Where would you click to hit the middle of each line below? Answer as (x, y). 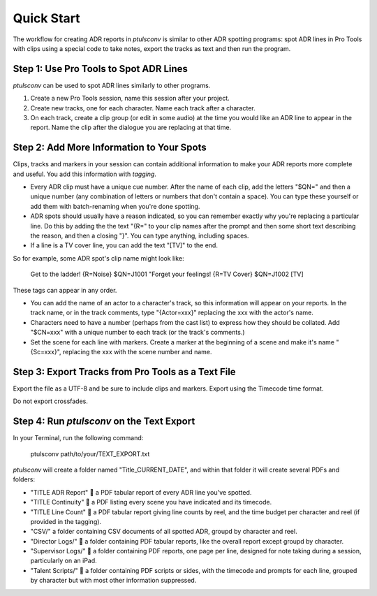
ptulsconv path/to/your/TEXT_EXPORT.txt (90, 453)
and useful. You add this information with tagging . (85, 174)
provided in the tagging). (66, 521)
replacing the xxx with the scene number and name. (137, 351)
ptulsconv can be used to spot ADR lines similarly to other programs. (112, 85)
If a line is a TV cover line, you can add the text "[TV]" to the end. (124, 245)
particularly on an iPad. (64, 561)
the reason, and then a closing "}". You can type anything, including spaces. (140, 236)
